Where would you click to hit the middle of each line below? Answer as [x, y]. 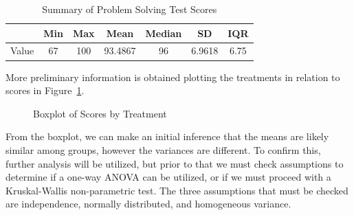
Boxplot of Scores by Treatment [100, 113]
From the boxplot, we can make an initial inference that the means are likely [167, 136]
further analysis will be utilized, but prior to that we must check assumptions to [175, 163]
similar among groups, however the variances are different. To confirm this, [163, 149]
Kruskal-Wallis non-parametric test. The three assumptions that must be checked [177, 190]
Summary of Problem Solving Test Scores [130, 9]
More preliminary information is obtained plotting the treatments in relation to [173, 77]
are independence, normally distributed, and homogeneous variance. [148, 204]
